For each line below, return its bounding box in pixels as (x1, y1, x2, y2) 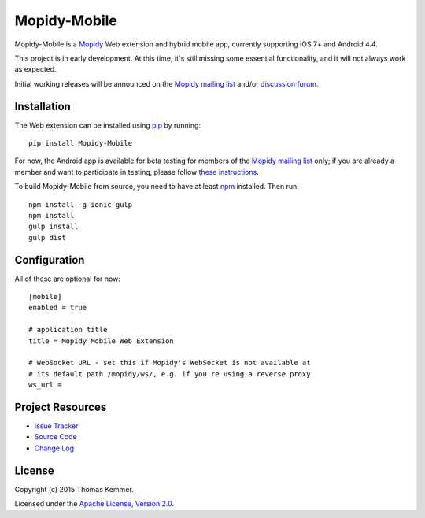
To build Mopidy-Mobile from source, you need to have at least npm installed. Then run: (14, 182, 299, 191)
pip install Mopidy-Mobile (28, 139, 133, 148)
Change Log (34, 443, 75, 453)
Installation (14, 99, 71, 113)
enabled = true (28, 303, 87, 313)
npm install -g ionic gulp (28, 200, 133, 209)
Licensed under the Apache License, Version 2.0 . (14, 499, 175, 509)
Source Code (34, 432, 78, 442)
